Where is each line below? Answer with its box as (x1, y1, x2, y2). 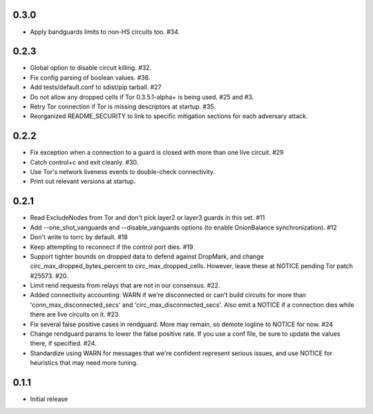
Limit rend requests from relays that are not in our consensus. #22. (30, 281, 220, 290)
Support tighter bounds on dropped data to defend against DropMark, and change (30, 252, 264, 261)
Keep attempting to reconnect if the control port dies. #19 (30, 243, 193, 251)
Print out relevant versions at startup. (30, 177, 136, 186)
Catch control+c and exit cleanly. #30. (30, 158, 139, 166)
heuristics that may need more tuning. (30, 359, 138, 367)
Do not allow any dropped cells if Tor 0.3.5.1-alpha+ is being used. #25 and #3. (30, 93, 254, 101)
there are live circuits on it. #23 (30, 310, 119, 319)
